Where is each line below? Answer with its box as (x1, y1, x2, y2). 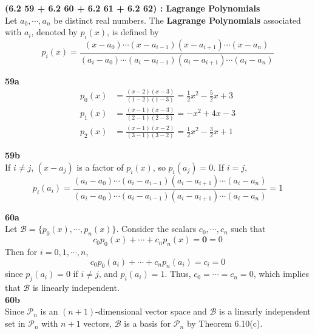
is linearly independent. (32, 281, 120, 294)
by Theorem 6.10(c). (186, 317, 263, 330)
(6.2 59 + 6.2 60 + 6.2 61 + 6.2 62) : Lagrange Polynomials (5, 2, 260, 14)
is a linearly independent (219, 305, 311, 318)
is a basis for (124, 317, 171, 330)
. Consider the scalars (116, 222, 197, 235)
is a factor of (76, 161, 124, 174)
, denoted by (31, 26, 78, 38)
